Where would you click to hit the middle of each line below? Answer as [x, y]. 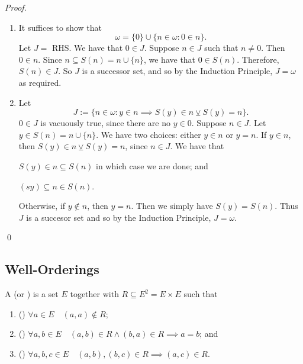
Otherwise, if [42, 206]
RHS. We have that [87, 48]
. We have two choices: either [149, 134]
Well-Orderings [52, 269]
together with [94, 294]
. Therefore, [258, 59]
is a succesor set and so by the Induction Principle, [119, 217]
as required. [40, 82]
